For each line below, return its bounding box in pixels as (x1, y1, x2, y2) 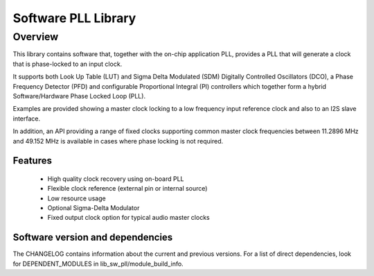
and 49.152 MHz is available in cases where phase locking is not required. (12, 137, 224, 145)
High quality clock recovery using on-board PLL (47, 174, 184, 183)
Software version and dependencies (12, 232, 173, 243)
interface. (12, 114, 41, 123)
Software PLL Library (12, 10, 136, 26)
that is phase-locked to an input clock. (12, 60, 123, 68)
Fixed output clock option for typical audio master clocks (47, 214, 211, 222)
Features (12, 155, 52, 166)
